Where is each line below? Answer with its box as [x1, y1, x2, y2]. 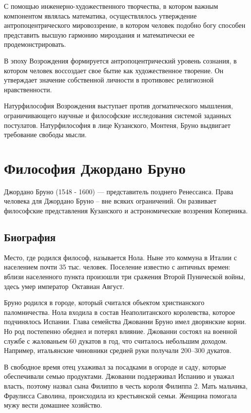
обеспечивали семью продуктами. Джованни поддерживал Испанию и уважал [4, 371, 234, 381]
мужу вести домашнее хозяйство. [4, 400, 102, 410]
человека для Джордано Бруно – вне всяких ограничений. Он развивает [4, 196, 216, 206]
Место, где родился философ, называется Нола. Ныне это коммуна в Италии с [4, 252, 237, 262]
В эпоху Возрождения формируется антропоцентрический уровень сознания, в [4, 55, 237, 65]
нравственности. [4, 84, 52, 94]
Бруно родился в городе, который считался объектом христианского [4, 297, 205, 308]
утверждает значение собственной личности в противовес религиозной [4, 75, 214, 85]
